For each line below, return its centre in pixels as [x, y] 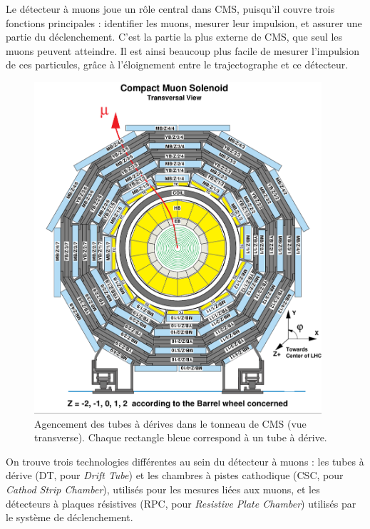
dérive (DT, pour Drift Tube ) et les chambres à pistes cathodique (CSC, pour [175, 475]
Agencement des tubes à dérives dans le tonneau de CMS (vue [170, 423]
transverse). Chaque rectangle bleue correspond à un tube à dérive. [181, 437]
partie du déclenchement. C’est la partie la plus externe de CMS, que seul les [174, 37]
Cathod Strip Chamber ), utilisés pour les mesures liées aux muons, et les [163, 489]
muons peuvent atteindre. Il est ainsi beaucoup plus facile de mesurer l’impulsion [183, 50]
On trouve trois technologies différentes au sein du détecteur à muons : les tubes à [185, 461]
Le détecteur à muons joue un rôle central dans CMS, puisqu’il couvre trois [170, 9]
